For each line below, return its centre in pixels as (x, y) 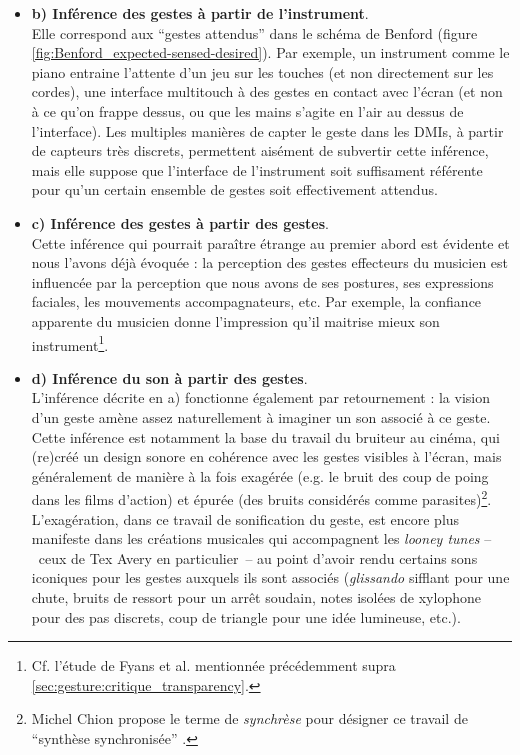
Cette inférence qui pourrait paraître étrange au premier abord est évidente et (270, 242)
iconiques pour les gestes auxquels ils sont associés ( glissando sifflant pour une (270, 577)
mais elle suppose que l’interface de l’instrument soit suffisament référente (257, 169)
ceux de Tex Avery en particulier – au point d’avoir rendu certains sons (258, 557)
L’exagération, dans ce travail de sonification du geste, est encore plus (245, 518)
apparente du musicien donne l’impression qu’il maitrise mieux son (235, 320)
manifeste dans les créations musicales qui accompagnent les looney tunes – (261, 538)
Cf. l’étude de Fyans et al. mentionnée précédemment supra (213, 665)
